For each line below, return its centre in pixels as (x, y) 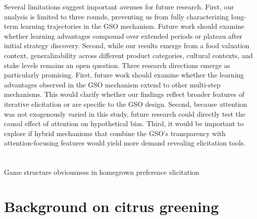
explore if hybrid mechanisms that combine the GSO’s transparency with (115, 133)
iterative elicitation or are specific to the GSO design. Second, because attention (126, 104)
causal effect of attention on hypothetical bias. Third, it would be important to (124, 123)
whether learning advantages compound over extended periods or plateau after (123, 36)
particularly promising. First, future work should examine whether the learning (124, 75)
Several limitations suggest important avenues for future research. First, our (119, 6)
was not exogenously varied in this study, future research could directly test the (125, 113)
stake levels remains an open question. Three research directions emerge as (117, 65)
